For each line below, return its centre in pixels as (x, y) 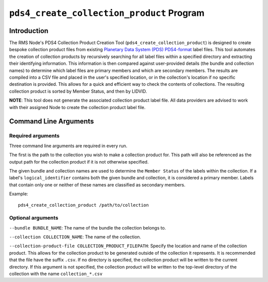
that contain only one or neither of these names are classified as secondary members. (97, 185)
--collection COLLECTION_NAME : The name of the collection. (75, 237)
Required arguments (34, 136)
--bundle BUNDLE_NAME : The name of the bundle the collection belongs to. (88, 227)
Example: (19, 194)
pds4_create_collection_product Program (107, 13)
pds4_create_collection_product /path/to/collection (83, 205)
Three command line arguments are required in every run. (68, 146)
